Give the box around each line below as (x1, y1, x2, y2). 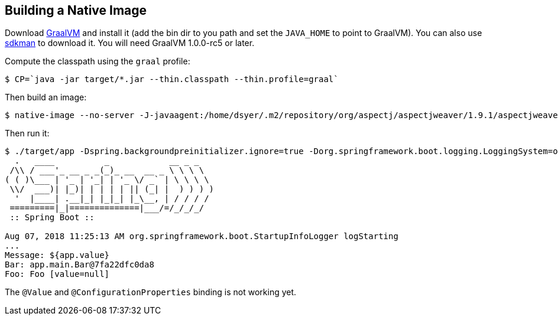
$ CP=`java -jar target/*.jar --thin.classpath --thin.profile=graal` (5, 74, 339, 84)
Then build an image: (5, 92, 87, 103)
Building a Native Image (5, 3, 147, 18)
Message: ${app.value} (5, 250, 110, 260)
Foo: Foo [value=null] (5, 269, 110, 279)
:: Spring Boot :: (9, 213, 95, 223)
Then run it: (5, 128, 50, 139)
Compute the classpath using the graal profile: (5, 56, 190, 67)
